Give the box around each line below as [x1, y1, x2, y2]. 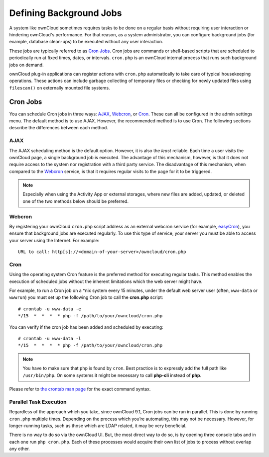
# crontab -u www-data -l [18, 336, 82, 342]
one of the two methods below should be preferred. [22, 198, 129, 204]
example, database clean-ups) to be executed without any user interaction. [9, 39, 164, 45]
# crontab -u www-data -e [18, 306, 82, 312]
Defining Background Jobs [9, 7, 122, 18]
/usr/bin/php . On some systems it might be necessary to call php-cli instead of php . [22, 372, 202, 378]
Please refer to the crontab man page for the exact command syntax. [9, 386, 151, 392]
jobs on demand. [9, 62, 44, 68]
